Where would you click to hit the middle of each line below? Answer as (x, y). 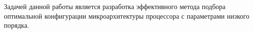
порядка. (17, 25)
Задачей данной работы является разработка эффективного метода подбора (115, 6)
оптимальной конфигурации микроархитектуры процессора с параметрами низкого (127, 16)
